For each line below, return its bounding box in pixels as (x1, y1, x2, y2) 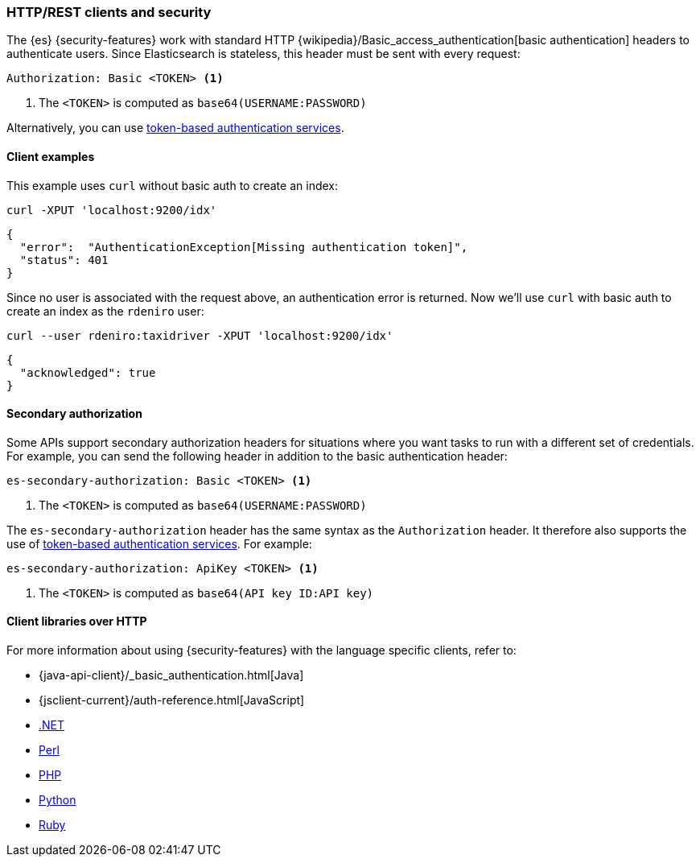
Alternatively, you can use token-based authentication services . (6, 121, 344, 135)
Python (39, 793, 76, 807)
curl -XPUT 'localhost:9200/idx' (6, 203, 217, 217)
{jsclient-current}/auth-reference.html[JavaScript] (39, 693, 305, 708)
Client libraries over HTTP (6, 614, 147, 629)
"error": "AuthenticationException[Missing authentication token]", (19, 240, 468, 254)
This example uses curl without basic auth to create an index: (6, 178, 338, 192)
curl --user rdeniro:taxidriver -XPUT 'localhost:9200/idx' (6, 328, 393, 342)
